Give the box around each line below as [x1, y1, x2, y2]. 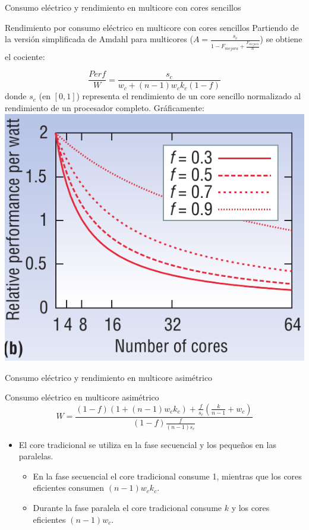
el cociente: [5, 50, 45, 62]
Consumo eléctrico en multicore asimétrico [5, 391, 159, 403]
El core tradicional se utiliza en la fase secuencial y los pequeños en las [18, 438, 276, 450]
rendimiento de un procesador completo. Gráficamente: [5, 102, 204, 113]
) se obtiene [260, 33, 302, 45]
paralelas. [18, 450, 53, 462]
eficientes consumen [33, 481, 105, 494]
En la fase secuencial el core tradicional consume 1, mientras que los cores [33, 469, 302, 482]
